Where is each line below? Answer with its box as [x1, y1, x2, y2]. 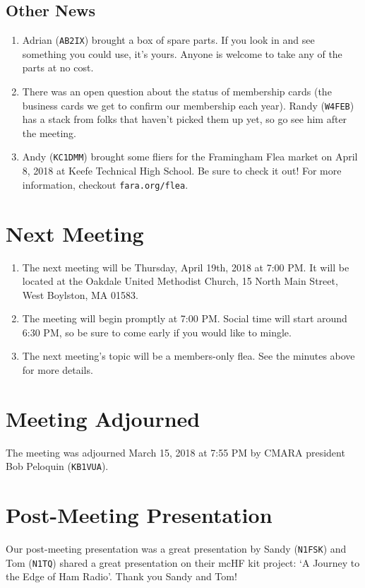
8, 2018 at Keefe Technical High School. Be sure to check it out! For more [22, 163, 342, 178]
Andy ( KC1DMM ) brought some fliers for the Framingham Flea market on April [22, 149, 358, 164]
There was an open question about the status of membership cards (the [22, 84, 332, 99]
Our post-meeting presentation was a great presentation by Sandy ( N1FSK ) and [6, 541, 347, 556]
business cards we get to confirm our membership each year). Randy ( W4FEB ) [22, 98, 354, 112]
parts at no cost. [22, 60, 94, 75]
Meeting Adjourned [6, 404, 201, 433]
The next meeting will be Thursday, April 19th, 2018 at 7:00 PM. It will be [22, 259, 349, 274]
